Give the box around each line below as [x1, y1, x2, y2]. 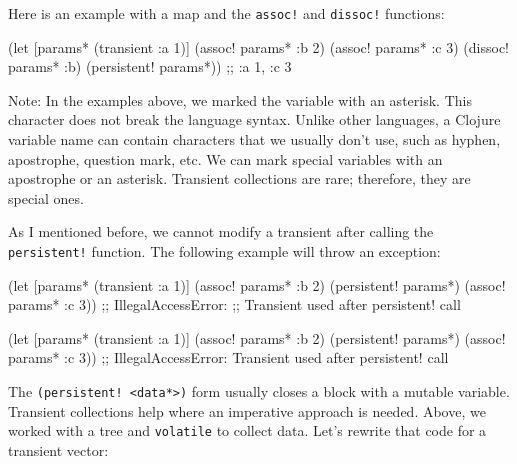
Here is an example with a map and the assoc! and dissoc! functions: [8, 3, 445, 23]
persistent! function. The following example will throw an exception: [8, 241, 441, 261]
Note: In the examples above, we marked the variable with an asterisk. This [8, 89, 472, 110]
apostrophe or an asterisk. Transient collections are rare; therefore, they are [8, 168, 471, 189]
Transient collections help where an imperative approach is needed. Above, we [8, 400, 486, 421]
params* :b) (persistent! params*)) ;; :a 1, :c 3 [8, 56, 292, 77]
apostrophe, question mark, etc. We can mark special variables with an [8, 148, 443, 169]
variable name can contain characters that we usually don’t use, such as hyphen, [8, 129, 501, 150]
